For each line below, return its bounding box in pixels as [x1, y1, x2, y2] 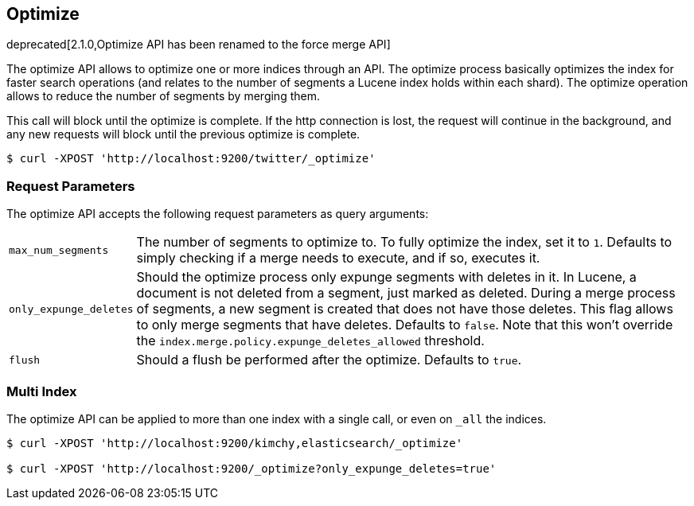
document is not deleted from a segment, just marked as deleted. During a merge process [136, 285, 676, 302]
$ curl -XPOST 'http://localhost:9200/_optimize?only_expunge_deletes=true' [6, 461, 497, 475]
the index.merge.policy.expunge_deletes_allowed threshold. [136, 333, 485, 349]
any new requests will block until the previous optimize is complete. [6, 127, 361, 142]
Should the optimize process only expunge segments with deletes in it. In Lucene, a [136, 269, 637, 286]
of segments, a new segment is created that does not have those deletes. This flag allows [136, 301, 673, 317]
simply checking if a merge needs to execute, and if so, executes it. [136, 250, 540, 267]
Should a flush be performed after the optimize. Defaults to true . [136, 352, 522, 368]
